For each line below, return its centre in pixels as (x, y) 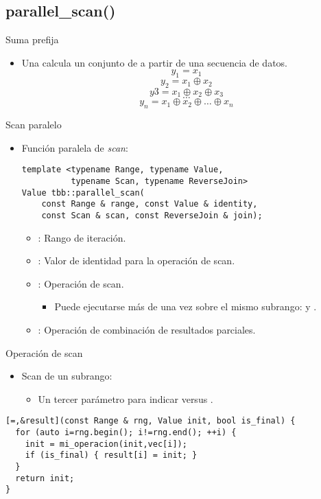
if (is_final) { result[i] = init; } (111, 455)
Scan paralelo (34, 125)
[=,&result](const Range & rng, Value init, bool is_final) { (151, 421)
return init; (45, 478)
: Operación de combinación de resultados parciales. (147, 330)
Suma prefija (32, 39)
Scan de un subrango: (67, 376)
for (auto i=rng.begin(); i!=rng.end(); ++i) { (126, 433)
